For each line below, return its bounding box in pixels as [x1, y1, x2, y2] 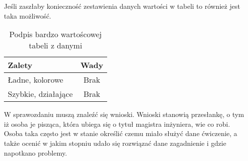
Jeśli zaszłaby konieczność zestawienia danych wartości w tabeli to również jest [4, 1, 240, 11]
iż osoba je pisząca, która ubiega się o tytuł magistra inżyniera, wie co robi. [4, 118, 230, 129]
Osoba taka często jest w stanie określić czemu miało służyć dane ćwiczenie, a [4, 128, 237, 138]
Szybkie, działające [8, 88, 73, 100]
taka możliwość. [4, 10, 51, 21]
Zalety [8, 59, 33, 71]
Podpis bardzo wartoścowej [9, 28, 102, 40]
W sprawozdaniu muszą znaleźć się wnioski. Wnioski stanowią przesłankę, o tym [4, 109, 244, 119]
